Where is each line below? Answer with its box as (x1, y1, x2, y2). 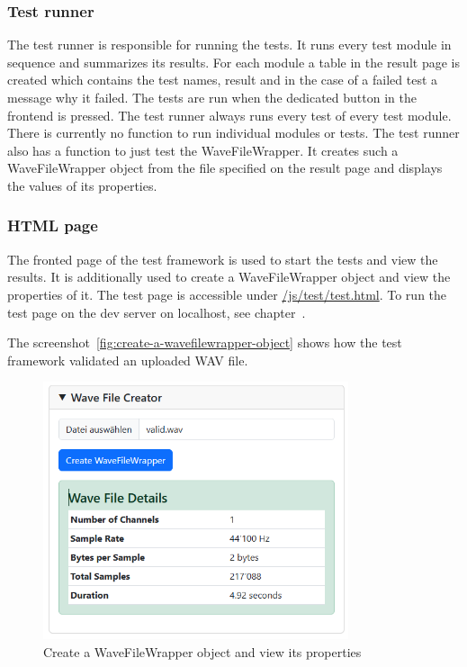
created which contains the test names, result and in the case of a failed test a (7, 70, 438, 89)
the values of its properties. (7, 176, 157, 194)
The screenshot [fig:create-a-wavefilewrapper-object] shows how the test (7, 333, 402, 352)
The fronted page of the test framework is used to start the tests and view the (7, 249, 438, 268)
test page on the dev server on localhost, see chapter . (7, 302, 306, 321)
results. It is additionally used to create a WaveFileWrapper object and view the (7, 267, 451, 286)
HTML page (7, 214, 98, 237)
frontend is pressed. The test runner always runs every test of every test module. (7, 105, 452, 124)
